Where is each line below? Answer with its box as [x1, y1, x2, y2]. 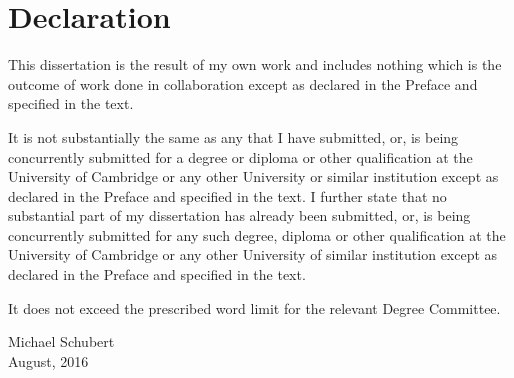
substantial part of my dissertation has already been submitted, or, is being [8, 205, 471, 226]
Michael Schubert [8, 331, 115, 352]
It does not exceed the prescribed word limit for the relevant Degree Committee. [8, 297, 501, 318]
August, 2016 [8, 350, 89, 371]
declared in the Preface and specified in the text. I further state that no [8, 185, 447, 206]
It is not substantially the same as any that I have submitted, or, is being [8, 126, 459, 147]
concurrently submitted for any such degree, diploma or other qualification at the [8, 224, 506, 245]
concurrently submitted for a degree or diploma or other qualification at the [8, 146, 473, 167]
